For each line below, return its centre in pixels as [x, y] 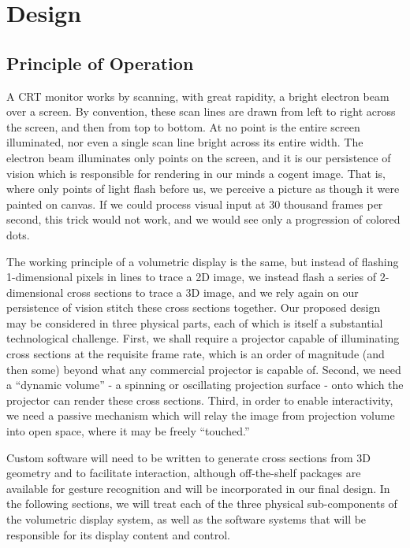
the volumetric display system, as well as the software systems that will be [186, 519]
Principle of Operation [100, 63]
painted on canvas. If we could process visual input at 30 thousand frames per [195, 204]
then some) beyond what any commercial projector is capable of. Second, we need [204, 369]
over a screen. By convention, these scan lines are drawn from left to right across [201, 111]
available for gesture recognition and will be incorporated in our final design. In [198, 488]
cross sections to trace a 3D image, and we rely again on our [213, 292]
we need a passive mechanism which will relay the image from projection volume [201, 415]
